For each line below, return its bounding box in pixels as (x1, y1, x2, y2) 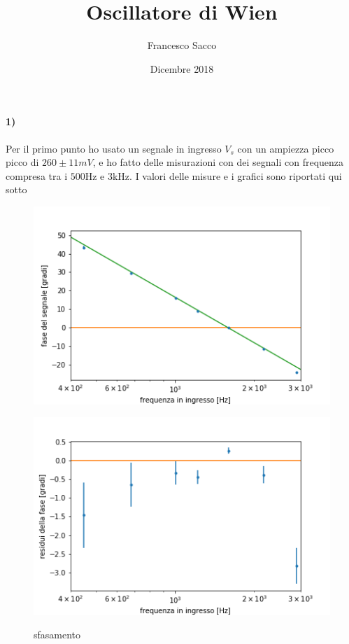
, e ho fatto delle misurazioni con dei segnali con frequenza (92, 155, 344, 169)
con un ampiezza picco (237, 141, 334, 155)
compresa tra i (6, 168, 68, 183)
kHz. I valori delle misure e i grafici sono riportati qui (112, 168, 342, 183)
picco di (6, 155, 39, 169)
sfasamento (34, 627, 81, 642)
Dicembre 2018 (150, 61, 214, 76)
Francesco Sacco (147, 38, 217, 52)
